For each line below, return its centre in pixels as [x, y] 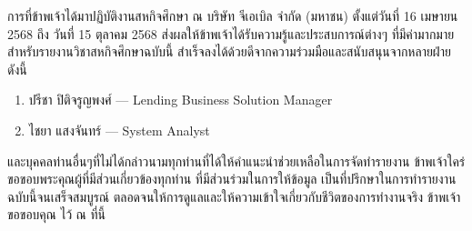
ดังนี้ [17, 69]
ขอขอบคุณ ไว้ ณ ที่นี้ [57, 214]
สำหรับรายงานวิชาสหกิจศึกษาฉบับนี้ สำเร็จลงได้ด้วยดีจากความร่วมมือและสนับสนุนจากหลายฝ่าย [229, 51]
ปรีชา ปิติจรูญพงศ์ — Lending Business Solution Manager [181, 100]
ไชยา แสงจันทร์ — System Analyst [119, 130]
